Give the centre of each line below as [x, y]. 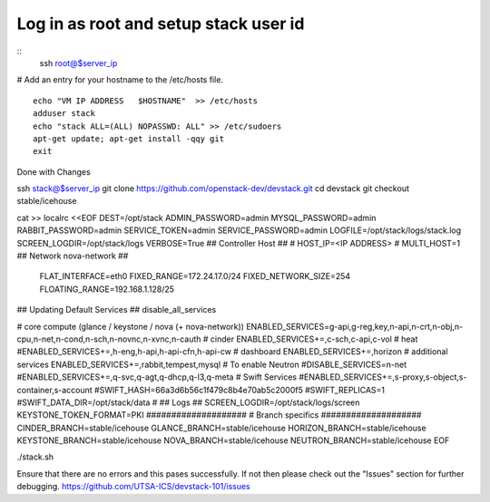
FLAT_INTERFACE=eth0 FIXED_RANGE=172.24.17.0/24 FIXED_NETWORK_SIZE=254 [195, 276]
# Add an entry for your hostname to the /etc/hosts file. [120, 80]
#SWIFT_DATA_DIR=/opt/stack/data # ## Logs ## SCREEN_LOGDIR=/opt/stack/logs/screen [188, 402]
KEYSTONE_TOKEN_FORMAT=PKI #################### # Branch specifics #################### [219, 415]
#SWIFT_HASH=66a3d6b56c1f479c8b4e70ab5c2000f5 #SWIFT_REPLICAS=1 [240, 390]
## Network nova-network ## [73, 256]
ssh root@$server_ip [78, 63]
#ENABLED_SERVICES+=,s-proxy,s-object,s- [383, 377]
